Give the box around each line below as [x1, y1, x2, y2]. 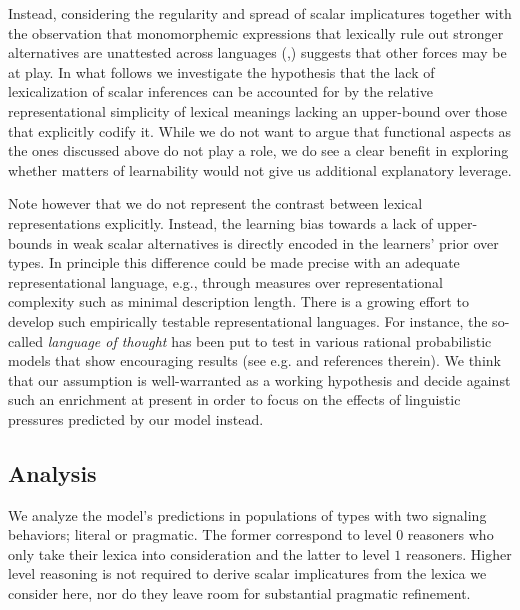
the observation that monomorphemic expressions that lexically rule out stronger [8, 22, 504, 43]
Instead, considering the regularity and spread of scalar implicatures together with [8, 3, 512, 23]
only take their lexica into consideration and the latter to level [8, 543, 390, 564]
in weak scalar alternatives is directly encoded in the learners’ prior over [56, 232, 499, 253]
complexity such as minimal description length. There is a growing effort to [8, 291, 469, 312]
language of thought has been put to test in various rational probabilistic [47, 330, 492, 351]
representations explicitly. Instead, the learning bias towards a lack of [8, 212, 433, 233]
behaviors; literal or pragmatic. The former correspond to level [8, 524, 392, 545]
